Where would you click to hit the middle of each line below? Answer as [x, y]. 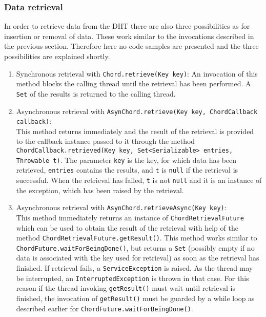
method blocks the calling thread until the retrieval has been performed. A [134, 83]
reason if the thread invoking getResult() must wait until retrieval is [126, 288]
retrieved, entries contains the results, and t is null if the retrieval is [127, 170]
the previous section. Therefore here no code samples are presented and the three [131, 46]
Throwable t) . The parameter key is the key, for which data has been [126, 160]
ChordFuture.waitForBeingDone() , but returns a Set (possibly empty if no [135, 247]
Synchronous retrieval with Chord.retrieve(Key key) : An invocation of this [137, 73]
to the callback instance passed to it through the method [106, 141]
